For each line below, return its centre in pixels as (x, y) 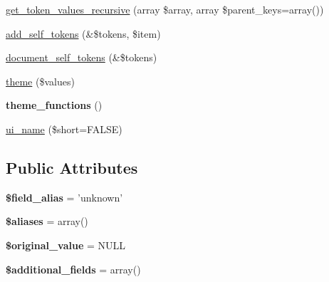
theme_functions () (54, 105)
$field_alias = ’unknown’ (64, 197)
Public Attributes (72, 167)
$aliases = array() (47, 221)
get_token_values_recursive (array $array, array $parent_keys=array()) (165, 9)
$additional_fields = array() (73, 269)
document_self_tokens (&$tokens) (82, 57)
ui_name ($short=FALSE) (64, 129)
